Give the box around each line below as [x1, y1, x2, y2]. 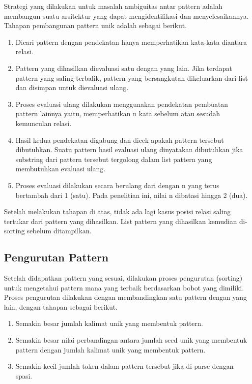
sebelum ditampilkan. [27, 225, 92, 236]
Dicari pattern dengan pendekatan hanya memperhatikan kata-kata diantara [15, 36, 247, 47]
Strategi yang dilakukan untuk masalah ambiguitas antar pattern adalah [4, 1, 223, 11]
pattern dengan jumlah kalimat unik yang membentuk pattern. [15, 344, 206, 354]
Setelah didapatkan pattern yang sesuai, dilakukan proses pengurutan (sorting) [4, 273, 243, 283]
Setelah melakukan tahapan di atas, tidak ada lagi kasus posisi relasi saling [4, 206, 231, 217]
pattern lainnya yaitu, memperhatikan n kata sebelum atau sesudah [15, 108, 220, 119]
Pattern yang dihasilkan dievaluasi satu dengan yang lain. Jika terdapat [15, 63, 232, 73]
